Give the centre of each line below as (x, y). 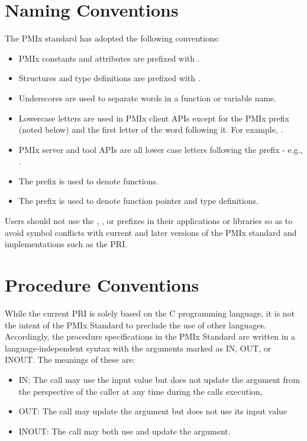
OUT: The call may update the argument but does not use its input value (153, 411)
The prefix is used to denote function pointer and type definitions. (138, 201)
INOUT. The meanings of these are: (70, 359)
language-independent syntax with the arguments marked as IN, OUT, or (138, 348)
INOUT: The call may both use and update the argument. (125, 431)
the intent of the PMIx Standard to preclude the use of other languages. (135, 325)
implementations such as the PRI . (66, 244)
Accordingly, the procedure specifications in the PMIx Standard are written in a (150, 336)
